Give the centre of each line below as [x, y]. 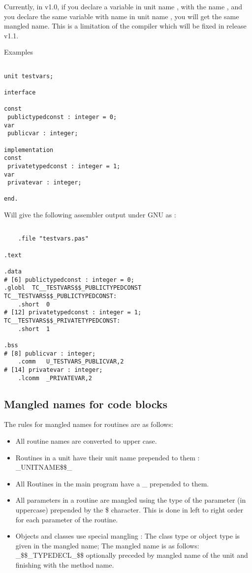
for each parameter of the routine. [67, 519]
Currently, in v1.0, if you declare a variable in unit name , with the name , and [123, 6]
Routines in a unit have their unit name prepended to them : [108, 457]
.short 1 [34, 329]
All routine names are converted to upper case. [86, 440]
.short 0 [34, 304]
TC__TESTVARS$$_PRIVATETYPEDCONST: [62, 320]
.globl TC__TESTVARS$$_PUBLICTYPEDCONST [73, 288]
